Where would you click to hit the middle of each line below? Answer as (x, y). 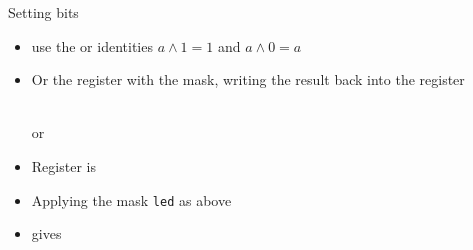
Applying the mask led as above (131, 199)
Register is (63, 165)
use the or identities (92, 45)
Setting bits (43, 12)
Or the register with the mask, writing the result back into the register (248, 79)
